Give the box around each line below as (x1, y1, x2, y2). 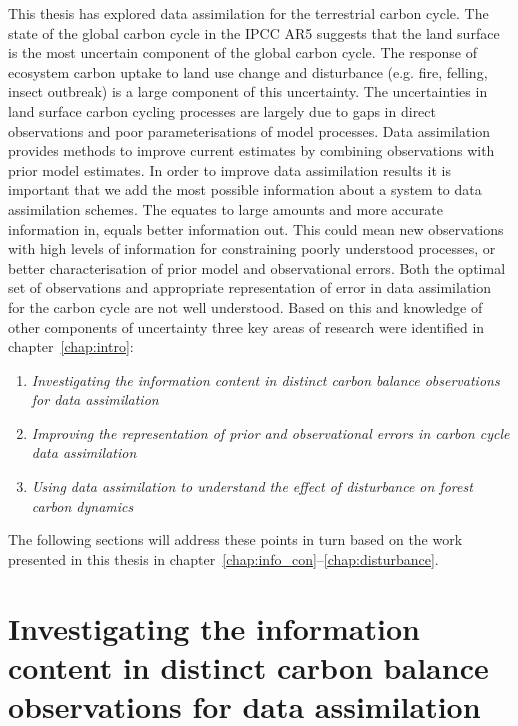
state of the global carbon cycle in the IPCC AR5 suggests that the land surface (8, 22, 500, 43)
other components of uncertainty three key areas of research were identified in (8, 316, 485, 337)
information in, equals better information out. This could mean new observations (8, 218, 504, 239)
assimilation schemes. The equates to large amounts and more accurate (8, 198, 443, 219)
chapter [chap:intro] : (8, 336, 134, 357)
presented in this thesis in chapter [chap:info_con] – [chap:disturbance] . (8, 548, 439, 569)
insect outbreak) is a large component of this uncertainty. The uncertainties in (8, 81, 488, 102)
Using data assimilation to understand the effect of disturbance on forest (31, 476, 473, 497)
